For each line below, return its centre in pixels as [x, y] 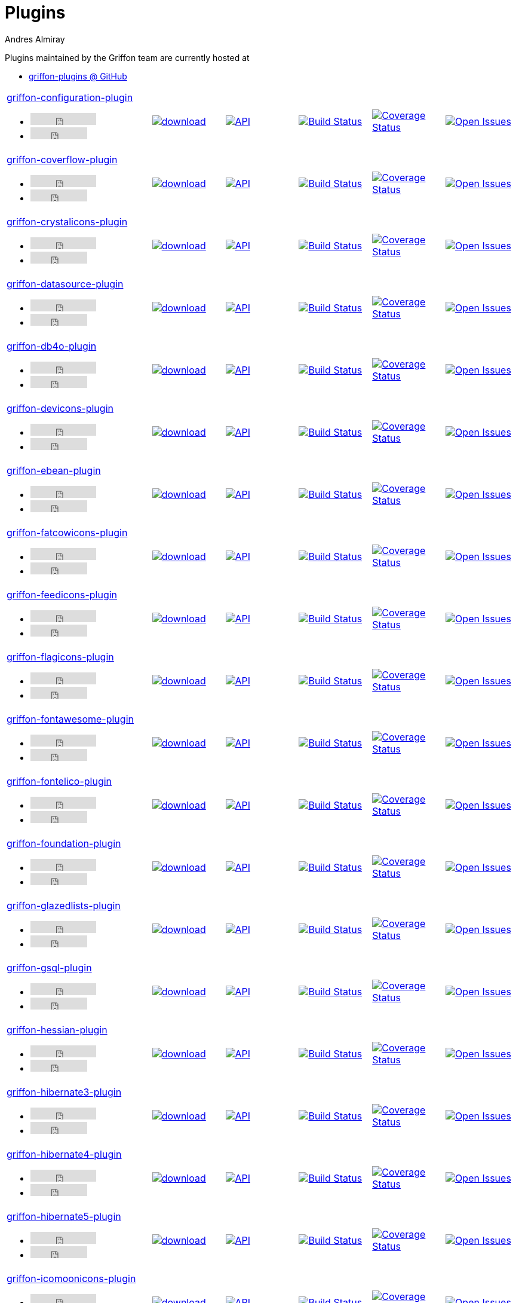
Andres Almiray [35, 39]
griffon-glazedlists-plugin [64, 905]
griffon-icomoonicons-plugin [71, 1278]
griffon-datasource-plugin [65, 284]
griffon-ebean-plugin [54, 470]
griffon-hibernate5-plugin [64, 1216]
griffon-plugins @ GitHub [78, 76]
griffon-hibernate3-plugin [64, 1092]
